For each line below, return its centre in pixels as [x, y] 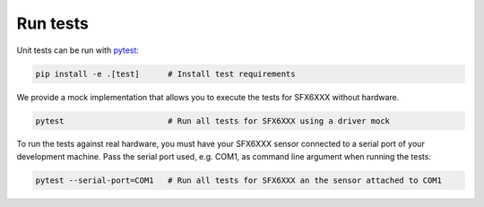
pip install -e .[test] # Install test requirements [165, 73]
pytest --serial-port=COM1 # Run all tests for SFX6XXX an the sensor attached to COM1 [239, 180]
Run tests [52, 23]
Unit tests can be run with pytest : [78, 50]
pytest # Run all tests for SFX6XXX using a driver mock [212, 121]
